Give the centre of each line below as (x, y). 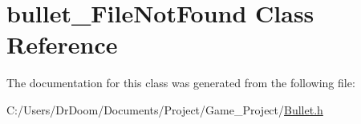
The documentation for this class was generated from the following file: (181, 83)
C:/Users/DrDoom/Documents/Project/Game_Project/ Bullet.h (165, 109)
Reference (62, 44)
